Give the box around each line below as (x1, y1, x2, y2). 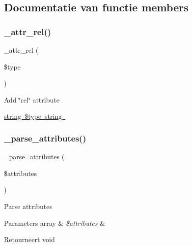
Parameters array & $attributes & (4, 217, 106, 228)
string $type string (4, 111, 62, 121)
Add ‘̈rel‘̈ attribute (4, 94, 59, 105)
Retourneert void (4, 234, 55, 245)
